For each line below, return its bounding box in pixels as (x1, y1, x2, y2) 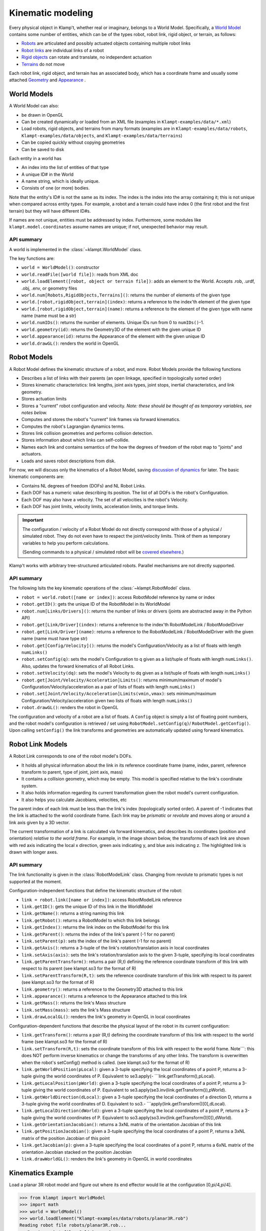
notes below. (21, 409, 48, 416)
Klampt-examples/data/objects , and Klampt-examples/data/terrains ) (21, 132, 183, 138)
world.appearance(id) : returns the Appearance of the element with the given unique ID (21, 333, 205, 339)
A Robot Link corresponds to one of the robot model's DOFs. (9, 753, 133, 759)
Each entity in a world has (9, 155, 62, 161)
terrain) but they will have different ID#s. (9, 208, 91, 214)
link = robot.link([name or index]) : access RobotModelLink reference (21, 897, 182, 903)
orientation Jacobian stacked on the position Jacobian (21, 1149, 132, 1155)
